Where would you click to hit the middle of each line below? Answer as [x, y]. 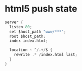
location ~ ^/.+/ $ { [31, 50]
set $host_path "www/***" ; [38, 31]
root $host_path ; [28, 36]
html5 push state [41, 9]
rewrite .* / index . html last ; [46, 55]
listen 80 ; [21, 27]
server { [14, 22]
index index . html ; [29, 41]
